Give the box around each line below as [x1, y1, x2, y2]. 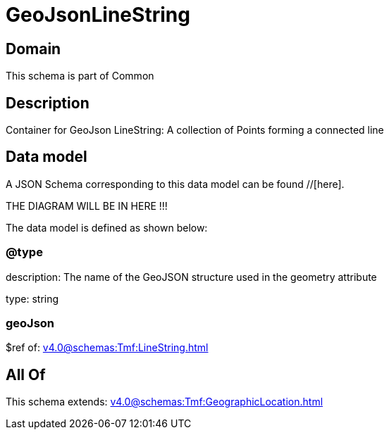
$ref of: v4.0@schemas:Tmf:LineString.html [6, 341, 209, 354]
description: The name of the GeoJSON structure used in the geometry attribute [6, 270, 377, 283]
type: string [6, 292, 59, 305]
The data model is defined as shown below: [6, 221, 208, 234]
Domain [6, 39, 61, 58]
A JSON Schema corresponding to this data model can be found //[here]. [6, 177, 345, 190]
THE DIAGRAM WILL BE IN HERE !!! [6, 199, 168, 212]
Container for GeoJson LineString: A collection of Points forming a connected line [6, 124, 384, 137]
